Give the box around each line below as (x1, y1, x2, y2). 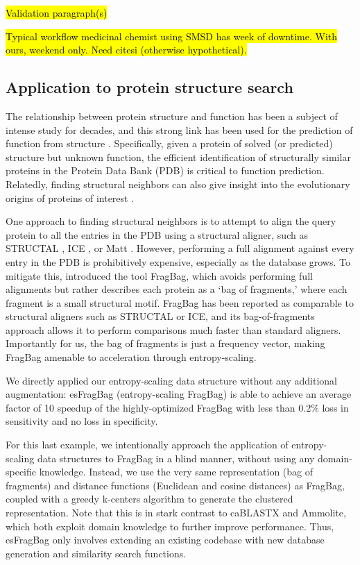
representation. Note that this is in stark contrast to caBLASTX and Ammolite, (6, 505, 346, 520)
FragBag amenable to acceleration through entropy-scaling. (6, 350, 257, 364)
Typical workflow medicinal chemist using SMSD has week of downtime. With (6, 28, 338, 43)
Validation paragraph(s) (6, 6, 108, 19)
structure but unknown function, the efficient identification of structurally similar (6, 149, 351, 164)
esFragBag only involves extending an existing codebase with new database (6, 532, 325, 547)
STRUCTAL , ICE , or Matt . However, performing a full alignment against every (6, 241, 354, 255)
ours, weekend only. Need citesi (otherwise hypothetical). (6, 42, 247, 57)
